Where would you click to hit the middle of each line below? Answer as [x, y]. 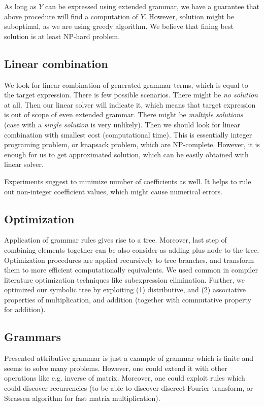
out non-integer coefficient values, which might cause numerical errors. [113, 191]
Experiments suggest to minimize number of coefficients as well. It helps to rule [128, 181]
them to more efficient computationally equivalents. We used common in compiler [131, 270]
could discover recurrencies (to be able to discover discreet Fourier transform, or [129, 388]
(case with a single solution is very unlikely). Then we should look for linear [122, 124]
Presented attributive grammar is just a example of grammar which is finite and [129, 358]
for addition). [25, 309]
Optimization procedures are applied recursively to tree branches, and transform [129, 260]
